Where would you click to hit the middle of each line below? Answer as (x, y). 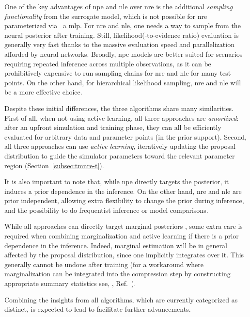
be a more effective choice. (43, 92)
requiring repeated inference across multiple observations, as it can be (108, 63)
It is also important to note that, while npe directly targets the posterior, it (117, 182)
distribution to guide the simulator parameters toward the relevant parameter (120, 155)
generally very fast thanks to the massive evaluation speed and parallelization (119, 44)
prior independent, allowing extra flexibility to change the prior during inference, (124, 200)
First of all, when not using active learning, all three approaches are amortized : (122, 118)
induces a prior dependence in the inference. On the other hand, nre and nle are (123, 191)
